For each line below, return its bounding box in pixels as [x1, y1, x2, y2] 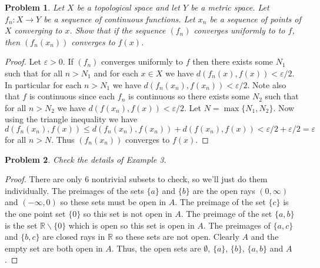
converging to [14, 24, 62, 36]
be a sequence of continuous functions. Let [44, 12, 195, 25]
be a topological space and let [76, 1, 180, 13]
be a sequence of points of [209, 12, 301, 25]
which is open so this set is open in [68, 219, 195, 231]
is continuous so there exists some [128, 90, 250, 102]
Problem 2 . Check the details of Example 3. [5, 153, 166, 165]
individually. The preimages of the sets [5, 184, 144, 196]
